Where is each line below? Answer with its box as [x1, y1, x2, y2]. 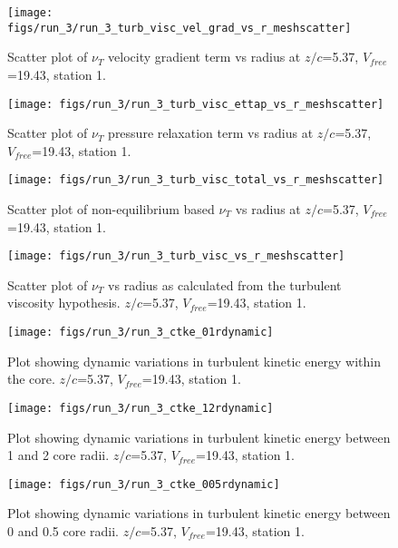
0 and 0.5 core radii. [7, 521, 119, 540]
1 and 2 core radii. [7, 445, 110, 465]
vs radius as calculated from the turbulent [108, 275, 342, 294]
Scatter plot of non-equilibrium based [7, 200, 215, 218]
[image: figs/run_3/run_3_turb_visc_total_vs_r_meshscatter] [7, 173, 384, 187]
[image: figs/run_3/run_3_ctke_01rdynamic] [7, 326, 274, 339]
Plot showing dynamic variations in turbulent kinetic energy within [7, 351, 381, 370]
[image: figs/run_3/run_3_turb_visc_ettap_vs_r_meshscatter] [7, 97, 384, 111]
